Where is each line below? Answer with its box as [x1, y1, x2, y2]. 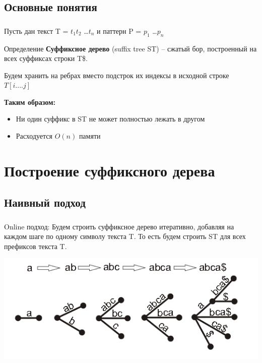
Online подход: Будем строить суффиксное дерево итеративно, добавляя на [4, 221, 234, 231]
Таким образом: [4, 96, 56, 107]
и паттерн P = [97, 25, 142, 36]
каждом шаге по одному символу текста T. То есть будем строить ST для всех [4, 231, 246, 241]
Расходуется [16, 131, 52, 141]
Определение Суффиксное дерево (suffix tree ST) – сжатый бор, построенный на [4, 43, 257, 53]
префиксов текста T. [4, 240, 67, 251]
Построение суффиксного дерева [4, 160, 215, 180]
